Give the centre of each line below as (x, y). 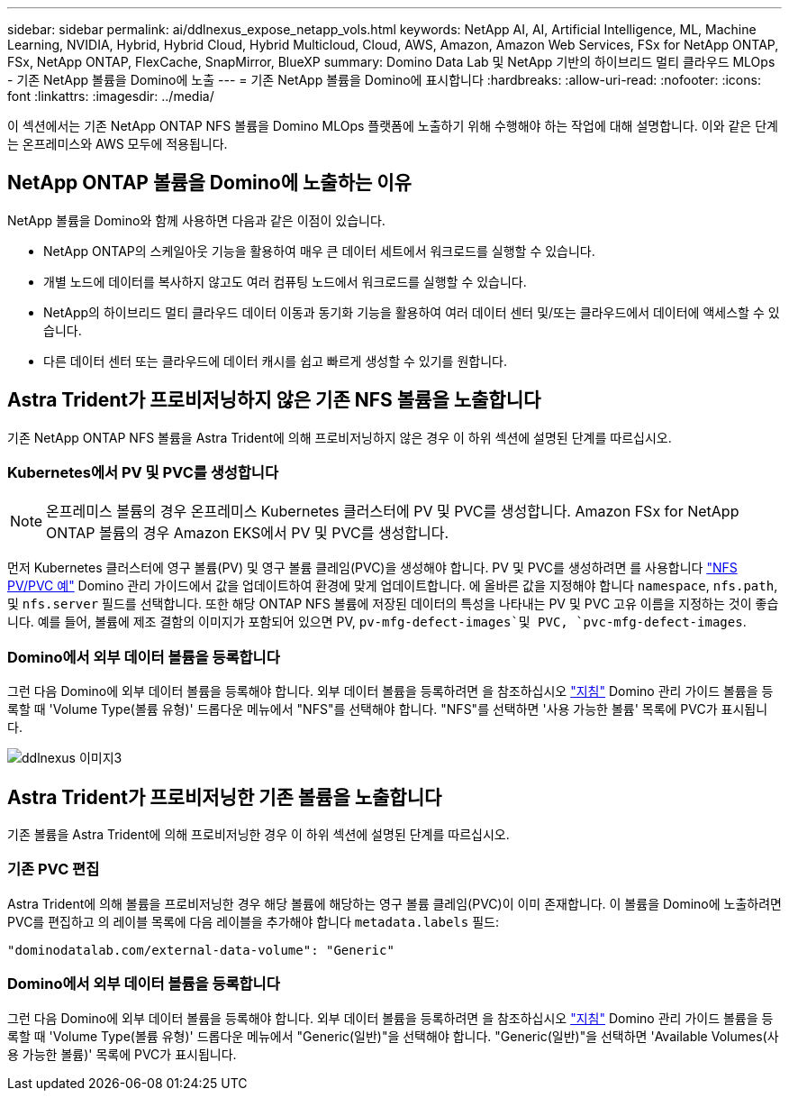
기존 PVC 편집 (54, 869)
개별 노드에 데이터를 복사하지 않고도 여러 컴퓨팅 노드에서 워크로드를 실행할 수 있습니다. (285, 281)
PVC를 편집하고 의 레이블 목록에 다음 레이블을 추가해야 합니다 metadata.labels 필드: (253, 921)
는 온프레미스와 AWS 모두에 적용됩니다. (118, 144)
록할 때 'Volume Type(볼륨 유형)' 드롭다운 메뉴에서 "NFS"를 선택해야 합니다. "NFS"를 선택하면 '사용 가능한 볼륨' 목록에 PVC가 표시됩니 (388, 709)
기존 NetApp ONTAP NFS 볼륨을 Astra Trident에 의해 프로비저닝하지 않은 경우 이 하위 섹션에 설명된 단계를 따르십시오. (340, 437)
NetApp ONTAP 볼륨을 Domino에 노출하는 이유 (209, 183)
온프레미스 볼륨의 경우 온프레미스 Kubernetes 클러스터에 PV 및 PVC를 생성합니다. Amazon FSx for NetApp (393, 512)
